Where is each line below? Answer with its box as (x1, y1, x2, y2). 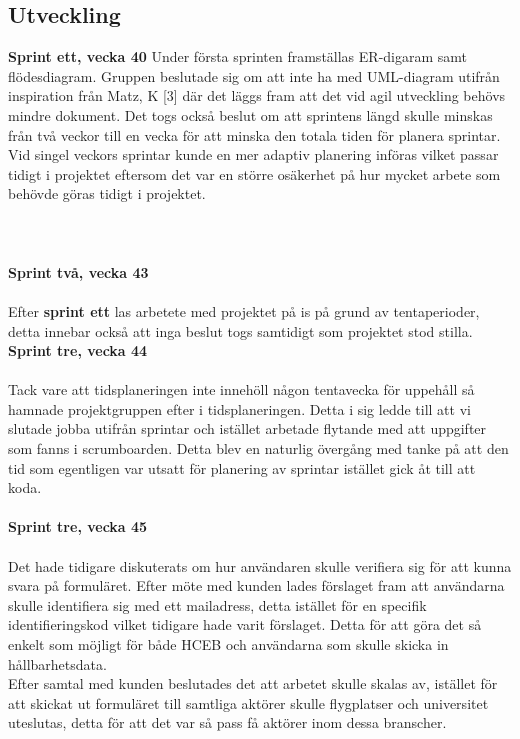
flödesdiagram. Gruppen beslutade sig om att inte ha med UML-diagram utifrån (8, 65, 500, 86)
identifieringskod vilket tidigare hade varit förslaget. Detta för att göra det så (8, 614, 482, 635)
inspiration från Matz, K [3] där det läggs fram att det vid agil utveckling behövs (8, 85, 506, 106)
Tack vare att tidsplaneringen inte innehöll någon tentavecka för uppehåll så (8, 379, 475, 400)
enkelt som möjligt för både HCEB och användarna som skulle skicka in (8, 634, 449, 655)
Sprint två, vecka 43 (8, 261, 149, 282)
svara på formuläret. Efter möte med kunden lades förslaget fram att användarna (8, 575, 505, 596)
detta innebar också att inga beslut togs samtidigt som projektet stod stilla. (8, 320, 473, 341)
